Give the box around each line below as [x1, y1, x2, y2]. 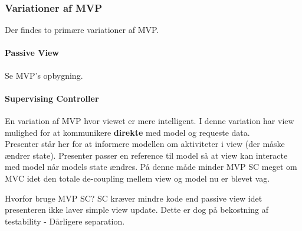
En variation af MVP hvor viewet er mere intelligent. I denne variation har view [5, 115, 294, 126]
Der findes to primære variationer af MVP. [5, 24, 159, 36]
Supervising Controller [5, 92, 99, 104]
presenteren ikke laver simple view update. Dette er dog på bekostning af [5, 203, 269, 216]
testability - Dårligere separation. [5, 215, 125, 227]
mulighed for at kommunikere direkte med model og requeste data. [5, 126, 250, 138]
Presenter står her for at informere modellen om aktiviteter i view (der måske [5, 138, 285, 150]
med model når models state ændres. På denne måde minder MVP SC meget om [5, 160, 297, 173]
